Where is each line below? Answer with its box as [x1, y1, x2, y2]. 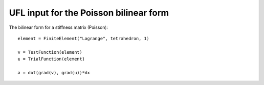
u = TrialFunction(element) [18, 56, 85, 62]
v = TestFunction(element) [18, 49, 83, 55]
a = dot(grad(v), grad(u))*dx [18, 70, 90, 75]
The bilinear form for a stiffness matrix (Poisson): [9, 24, 108, 30]
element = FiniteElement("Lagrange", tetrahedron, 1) [18, 36, 149, 41]
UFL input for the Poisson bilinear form [9, 7, 169, 18]
